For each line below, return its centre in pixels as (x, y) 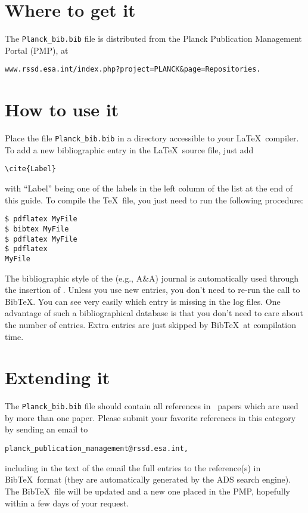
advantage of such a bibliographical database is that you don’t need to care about (154, 313)
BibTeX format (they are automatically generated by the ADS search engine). (148, 479)
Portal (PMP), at (37, 50)
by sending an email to (46, 429)
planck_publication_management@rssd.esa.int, (97, 449)
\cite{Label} (30, 169)
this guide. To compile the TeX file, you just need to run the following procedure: (154, 200)
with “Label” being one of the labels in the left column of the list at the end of (149, 188)
